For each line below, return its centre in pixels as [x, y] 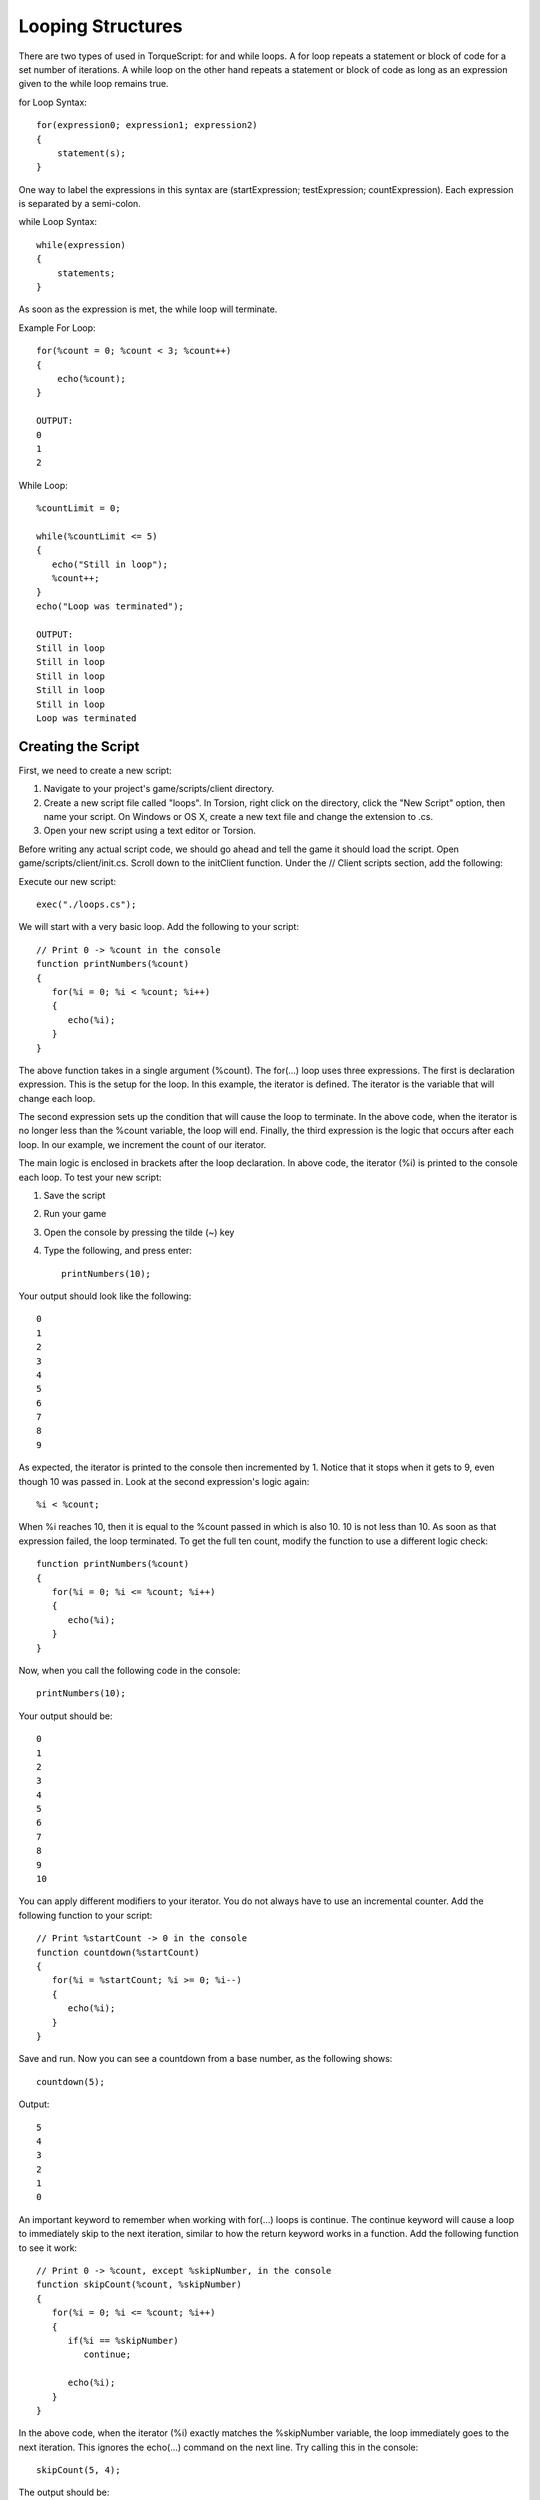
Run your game [75, 1214]
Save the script [74, 1196]
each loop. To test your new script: [90, 1177]
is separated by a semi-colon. [80, 204]
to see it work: [48, 2247]
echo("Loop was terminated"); [110, 606]
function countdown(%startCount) [118, 1952]
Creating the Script [79, 746]
